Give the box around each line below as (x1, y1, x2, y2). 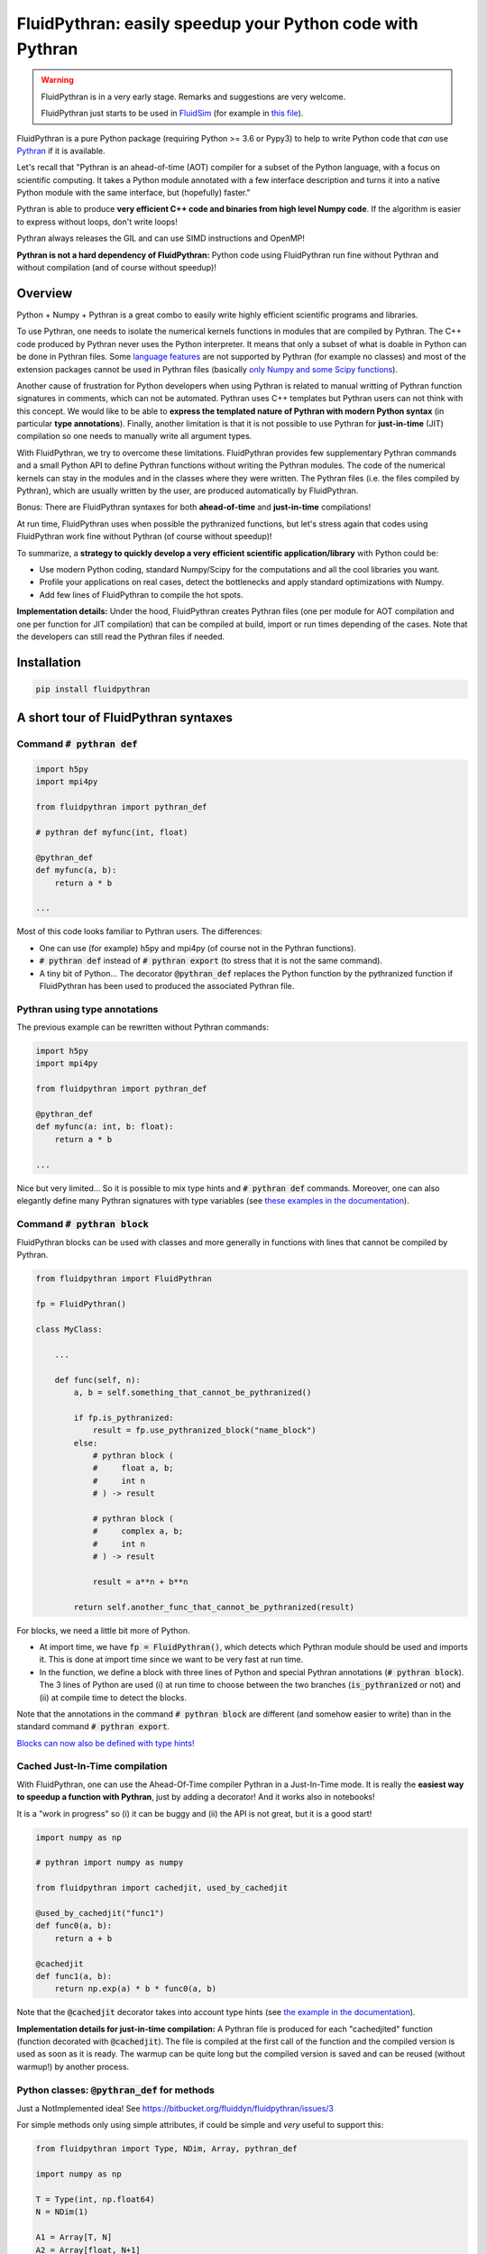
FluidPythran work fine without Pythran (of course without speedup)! (16, 531, 272, 542)
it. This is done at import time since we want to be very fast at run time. (39, 1654, 304, 1665)
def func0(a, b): (35, 1920, 113, 1931)
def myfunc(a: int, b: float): (35, 1122, 175, 1132)
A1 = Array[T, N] (35, 2232, 113, 2242)
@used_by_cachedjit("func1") (35, 1908, 165, 1918)
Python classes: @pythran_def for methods (16, 2084, 216, 2096)
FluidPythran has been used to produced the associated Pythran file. (39, 980, 295, 991)
